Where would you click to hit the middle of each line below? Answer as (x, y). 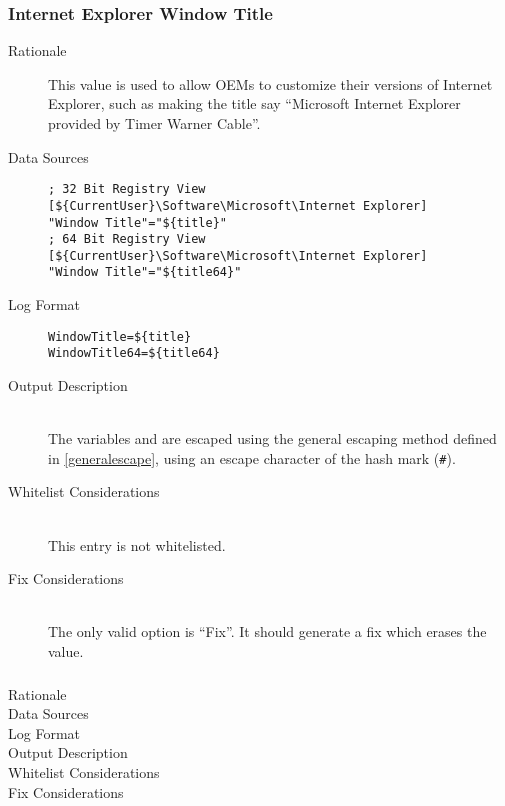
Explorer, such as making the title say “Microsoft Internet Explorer (254, 103)
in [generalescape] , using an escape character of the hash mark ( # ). (252, 457)
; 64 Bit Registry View (127, 239)
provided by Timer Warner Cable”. (154, 123)
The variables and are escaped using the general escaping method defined (272, 438)
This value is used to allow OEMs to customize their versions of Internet (270, 83)
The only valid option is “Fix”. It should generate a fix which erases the (267, 631)
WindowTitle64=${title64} (134, 353)
